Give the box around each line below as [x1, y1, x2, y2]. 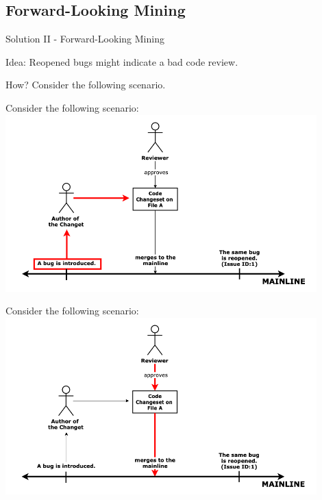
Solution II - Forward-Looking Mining [5, 32, 164, 46]
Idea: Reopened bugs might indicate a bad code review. [5, 54, 238, 68]
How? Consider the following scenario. [5, 77, 166, 92]
